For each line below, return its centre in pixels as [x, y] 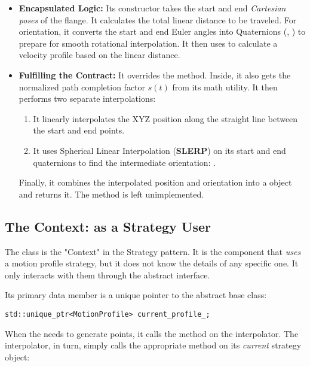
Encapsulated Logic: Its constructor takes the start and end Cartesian [152, 8]
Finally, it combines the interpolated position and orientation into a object [155, 182]
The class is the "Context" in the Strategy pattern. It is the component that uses [153, 251]
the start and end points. [79, 130]
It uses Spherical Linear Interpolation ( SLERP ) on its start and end [159, 150]
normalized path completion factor [82, 87]
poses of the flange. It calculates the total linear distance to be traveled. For [158, 19]
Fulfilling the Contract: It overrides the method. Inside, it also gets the [155, 75]
